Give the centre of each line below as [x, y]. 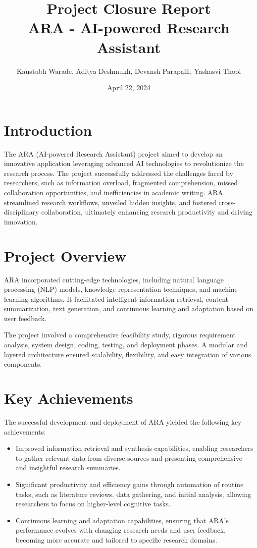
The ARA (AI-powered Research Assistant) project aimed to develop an [113, 153]
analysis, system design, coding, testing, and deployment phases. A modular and [126, 345]
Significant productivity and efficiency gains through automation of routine [129, 484]
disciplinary [22, 212]
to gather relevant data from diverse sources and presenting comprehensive [129, 458]
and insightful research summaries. [68, 467]
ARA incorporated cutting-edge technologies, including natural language [114, 279]
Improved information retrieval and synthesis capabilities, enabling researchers [134, 448]
